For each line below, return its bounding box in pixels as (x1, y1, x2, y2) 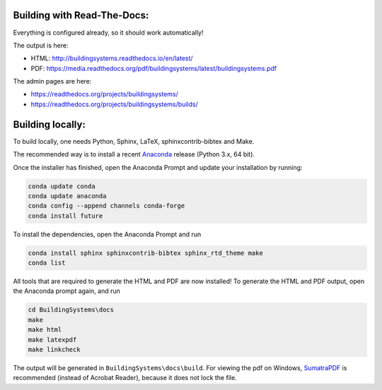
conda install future (28, 212, 103, 219)
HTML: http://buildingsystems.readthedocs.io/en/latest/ (30, 54, 194, 63)
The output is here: (13, 41, 69, 50)
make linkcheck (28, 345, 81, 353)
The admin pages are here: (13, 77, 92, 86)
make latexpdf (28, 335, 77, 343)
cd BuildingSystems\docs (28, 306, 115, 314)
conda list (28, 259, 66, 267)
